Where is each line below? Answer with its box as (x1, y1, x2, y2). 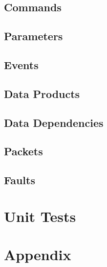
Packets (4, 144, 43, 159)
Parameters (4, 28, 63, 44)
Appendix (4, 244, 71, 265)
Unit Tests (4, 206, 76, 226)
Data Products (4, 86, 80, 101)
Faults (4, 172, 35, 188)
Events (4, 57, 39, 72)
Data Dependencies (4, 115, 104, 130)
